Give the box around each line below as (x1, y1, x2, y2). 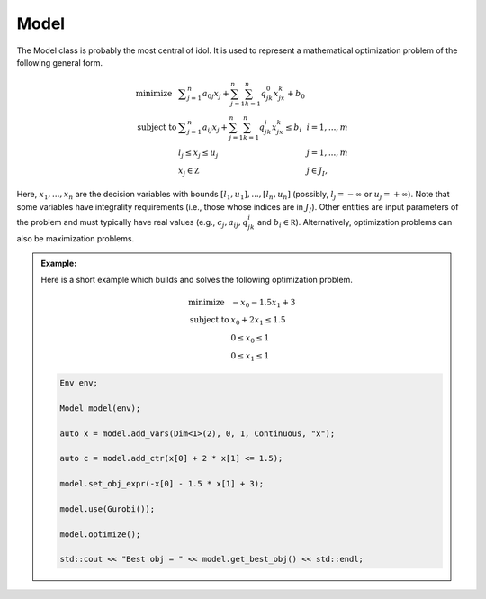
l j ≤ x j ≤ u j (178, 147, 219, 159)
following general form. (16, 57, 103, 68)
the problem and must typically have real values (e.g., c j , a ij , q (16, 216, 248, 230)
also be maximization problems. (16, 232, 135, 243)
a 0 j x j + (202, 88, 229, 101)
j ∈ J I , (306, 165, 328, 177)
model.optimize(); (59, 529, 141, 540)
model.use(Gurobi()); (59, 504, 156, 513)
